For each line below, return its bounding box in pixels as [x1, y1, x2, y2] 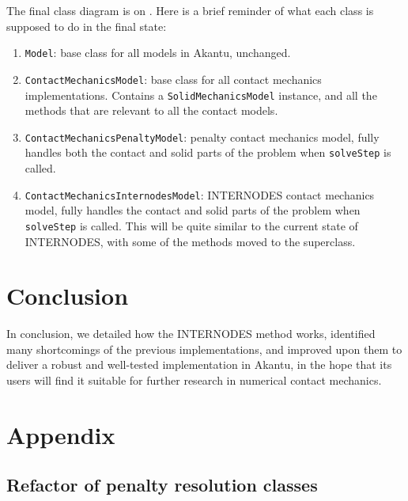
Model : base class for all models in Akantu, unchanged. [25, 44, 291, 61]
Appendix [6, 418, 115, 450]
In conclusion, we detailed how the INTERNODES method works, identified [6, 325, 376, 342]
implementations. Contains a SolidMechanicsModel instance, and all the [25, 86, 377, 103]
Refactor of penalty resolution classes [6, 473, 318, 497]
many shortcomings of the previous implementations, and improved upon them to [6, 340, 402, 357]
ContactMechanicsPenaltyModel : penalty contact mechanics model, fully [25, 128, 380, 145]
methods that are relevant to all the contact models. [25, 102, 278, 119]
